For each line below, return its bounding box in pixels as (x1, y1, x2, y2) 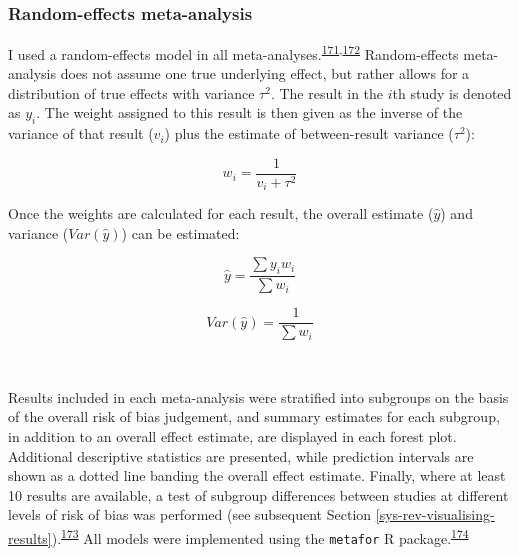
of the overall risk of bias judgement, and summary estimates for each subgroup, (8, 406, 500, 427)
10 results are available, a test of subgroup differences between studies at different (8, 484, 509, 505)
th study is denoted (392, 82, 512, 103)
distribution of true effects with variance (8, 82, 255, 103)
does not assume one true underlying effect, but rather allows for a (60, 63, 470, 84)
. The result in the (270, 82, 384, 103)
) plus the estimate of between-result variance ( (164, 123, 454, 144)
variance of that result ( (8, 123, 154, 144)
